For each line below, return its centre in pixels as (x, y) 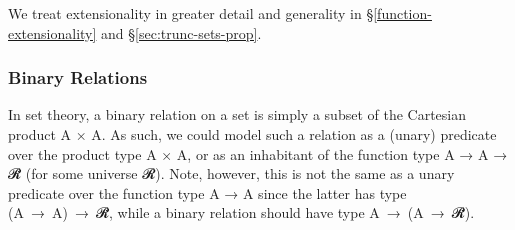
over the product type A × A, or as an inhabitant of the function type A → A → (258, 153)
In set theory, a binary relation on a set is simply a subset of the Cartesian (237, 114)
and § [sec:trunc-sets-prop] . (181, 32)
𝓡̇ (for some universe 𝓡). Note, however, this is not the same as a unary (231, 173)
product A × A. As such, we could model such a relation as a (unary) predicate (252, 134)
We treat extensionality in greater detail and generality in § (191, 13)
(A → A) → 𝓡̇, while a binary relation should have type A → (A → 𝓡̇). (241, 212)
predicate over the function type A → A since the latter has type (207, 192)
